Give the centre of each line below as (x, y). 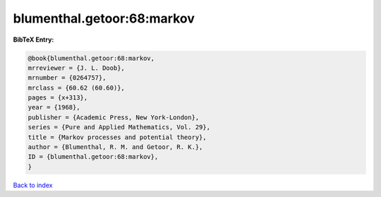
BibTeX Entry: (34, 40)
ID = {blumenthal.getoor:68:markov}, (93, 157)
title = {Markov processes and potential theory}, (117, 137)
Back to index (33, 185)
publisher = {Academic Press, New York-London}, (114, 117)
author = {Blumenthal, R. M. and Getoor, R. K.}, (115, 147)
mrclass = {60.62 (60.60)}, (76, 88)
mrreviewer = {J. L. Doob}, (76, 68)
